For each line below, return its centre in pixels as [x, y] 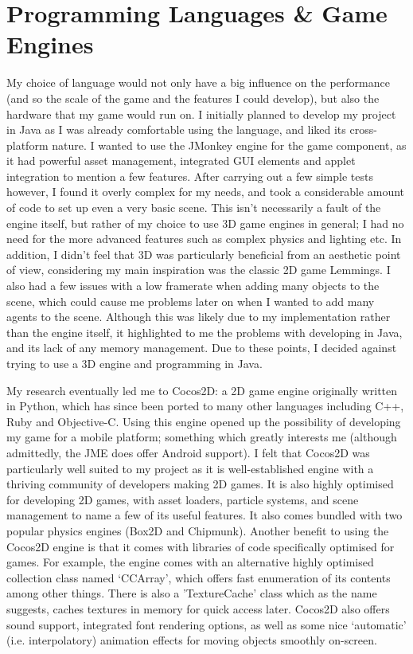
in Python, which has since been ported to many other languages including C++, [205, 406]
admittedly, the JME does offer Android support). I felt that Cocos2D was [188, 452]
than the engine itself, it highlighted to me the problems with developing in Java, [205, 332]
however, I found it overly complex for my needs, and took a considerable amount [206, 192]
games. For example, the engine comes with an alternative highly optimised [190, 562]
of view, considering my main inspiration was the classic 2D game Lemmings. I [199, 270]
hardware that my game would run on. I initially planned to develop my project [201, 114]
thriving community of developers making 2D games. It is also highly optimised [200, 484]
